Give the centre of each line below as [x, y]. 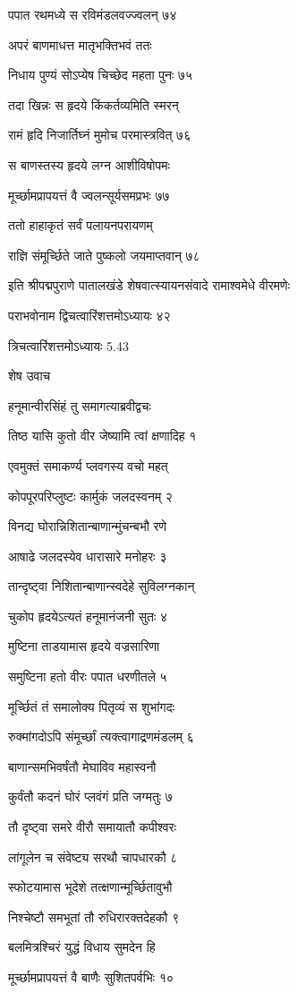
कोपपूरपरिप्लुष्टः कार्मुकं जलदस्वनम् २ [90, 496]
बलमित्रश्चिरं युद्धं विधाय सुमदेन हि [82, 947]
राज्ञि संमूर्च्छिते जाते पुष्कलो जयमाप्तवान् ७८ [104, 255]
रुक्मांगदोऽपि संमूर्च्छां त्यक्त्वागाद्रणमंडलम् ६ [101, 736]
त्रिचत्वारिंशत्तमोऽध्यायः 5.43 [68, 345]
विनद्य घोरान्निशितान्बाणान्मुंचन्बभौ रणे [88, 526]
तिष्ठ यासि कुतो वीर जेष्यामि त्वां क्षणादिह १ [102, 436]
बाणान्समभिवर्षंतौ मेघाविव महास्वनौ [82, 766]
